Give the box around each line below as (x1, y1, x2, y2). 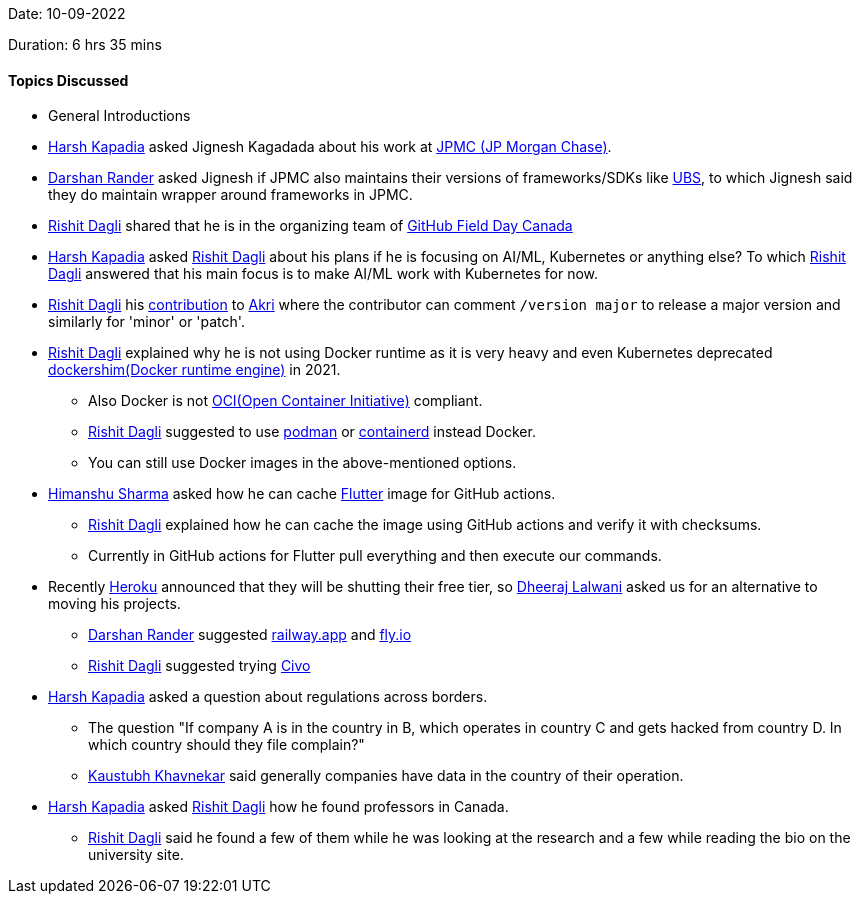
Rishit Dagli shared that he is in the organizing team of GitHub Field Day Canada (48, 217, 573, 235)
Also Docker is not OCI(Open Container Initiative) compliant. (88, 392, 483, 410)
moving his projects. (48, 595, 181, 613)
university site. (88, 846, 184, 864)
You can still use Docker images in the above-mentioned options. (88, 454, 517, 472)
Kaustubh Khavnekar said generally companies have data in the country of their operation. (88, 767, 684, 785)
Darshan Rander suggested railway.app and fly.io (88, 626, 412, 644)
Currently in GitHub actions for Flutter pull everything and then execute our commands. (88, 547, 662, 565)
